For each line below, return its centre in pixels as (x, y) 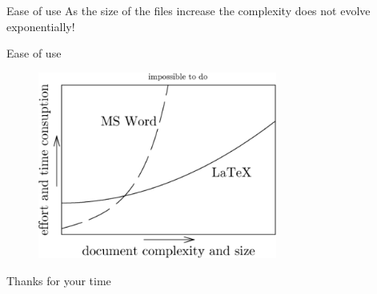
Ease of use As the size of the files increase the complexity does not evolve (188, 10)
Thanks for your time (59, 280)
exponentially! (41, 26)
